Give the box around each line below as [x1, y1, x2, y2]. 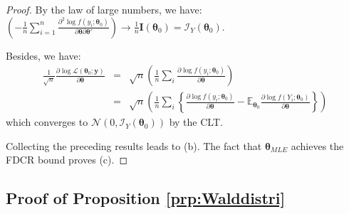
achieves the [291, 138, 344, 153]
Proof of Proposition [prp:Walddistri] [6, 187, 286, 209]
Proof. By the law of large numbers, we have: [6, 2, 202, 16]
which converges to [6, 114, 88, 129]
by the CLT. [169, 114, 223, 129]
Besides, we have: [6, 48, 81, 63]
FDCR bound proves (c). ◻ [6, 152, 127, 167]
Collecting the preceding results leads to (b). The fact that [6, 138, 262, 153]
